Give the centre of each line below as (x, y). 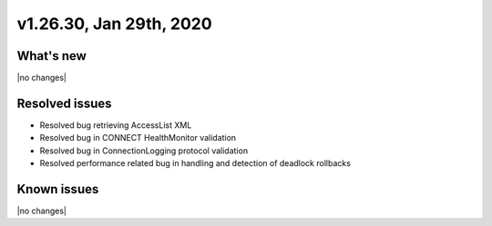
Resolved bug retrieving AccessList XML (116, 125)
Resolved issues (65, 103)
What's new (51, 56)
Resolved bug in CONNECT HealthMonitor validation (138, 138)
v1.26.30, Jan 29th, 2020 (115, 24)
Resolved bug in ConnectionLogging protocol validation (144, 151)
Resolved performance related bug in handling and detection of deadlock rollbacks (195, 163)
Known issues (58, 189)
